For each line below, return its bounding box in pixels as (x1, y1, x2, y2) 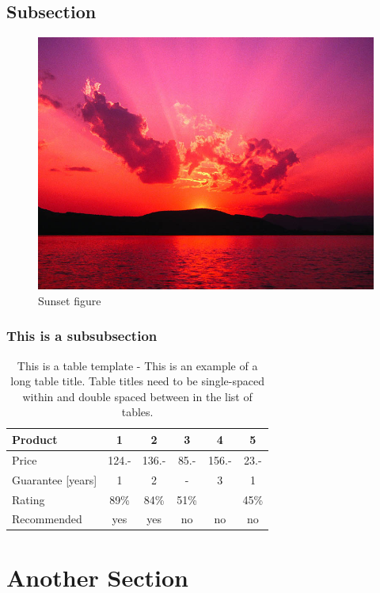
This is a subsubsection (6, 326, 158, 346)
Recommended (12, 511, 82, 527)
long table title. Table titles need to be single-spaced (10, 373, 264, 389)
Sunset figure (38, 292, 101, 308)
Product (12, 430, 58, 447)
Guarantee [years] (12, 471, 97, 488)
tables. (121, 404, 154, 420)
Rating (12, 491, 45, 507)
